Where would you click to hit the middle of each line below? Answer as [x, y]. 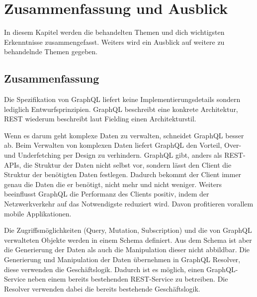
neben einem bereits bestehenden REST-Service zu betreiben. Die [128, 279]
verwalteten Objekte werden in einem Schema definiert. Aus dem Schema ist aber [128, 240]
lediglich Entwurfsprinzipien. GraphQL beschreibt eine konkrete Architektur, [121, 109]
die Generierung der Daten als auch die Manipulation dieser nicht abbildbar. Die [127, 249]
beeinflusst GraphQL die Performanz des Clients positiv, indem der [107, 194]
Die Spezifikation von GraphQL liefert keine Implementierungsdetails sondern [122, 99]
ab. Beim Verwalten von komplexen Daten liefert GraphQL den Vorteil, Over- [123, 145]
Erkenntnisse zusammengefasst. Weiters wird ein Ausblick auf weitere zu [114, 42]
